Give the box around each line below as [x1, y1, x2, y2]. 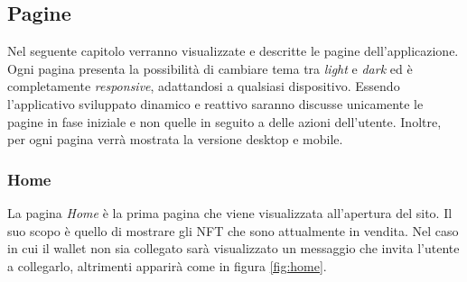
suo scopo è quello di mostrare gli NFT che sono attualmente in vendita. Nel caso [7, 221, 459, 240]
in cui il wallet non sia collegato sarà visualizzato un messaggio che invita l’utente [7, 239, 460, 258]
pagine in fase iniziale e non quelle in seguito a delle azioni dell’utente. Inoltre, [7, 112, 442, 131]
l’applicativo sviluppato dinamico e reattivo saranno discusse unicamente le [7, 94, 424, 113]
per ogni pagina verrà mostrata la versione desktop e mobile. [7, 130, 343, 149]
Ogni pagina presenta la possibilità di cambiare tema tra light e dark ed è [7, 59, 413, 77]
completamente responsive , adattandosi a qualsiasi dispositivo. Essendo [7, 77, 400, 96]
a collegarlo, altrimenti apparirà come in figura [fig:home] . [7, 256, 327, 275]
